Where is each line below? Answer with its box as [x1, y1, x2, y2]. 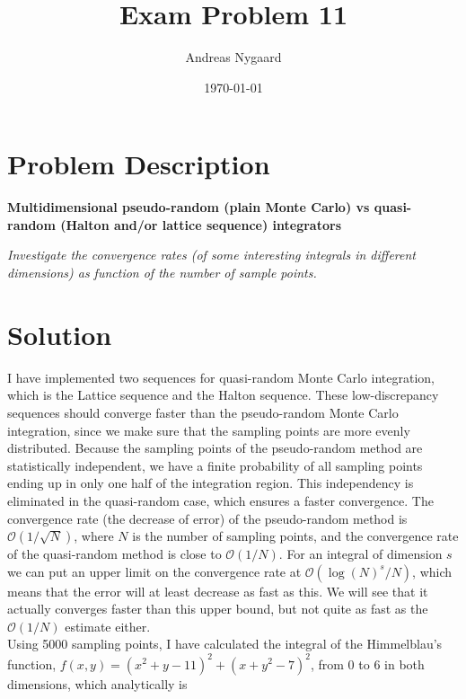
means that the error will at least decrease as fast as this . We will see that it [7, 581, 428, 600]
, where [74, 526, 114, 545]
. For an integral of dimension [278, 544, 443, 563]
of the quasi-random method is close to [7, 544, 222, 563]
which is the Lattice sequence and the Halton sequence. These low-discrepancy [7, 385, 439, 404]
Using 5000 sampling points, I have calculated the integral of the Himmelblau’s [7, 634, 443, 653]
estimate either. [65, 616, 151, 635]
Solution [7, 315, 112, 352]
